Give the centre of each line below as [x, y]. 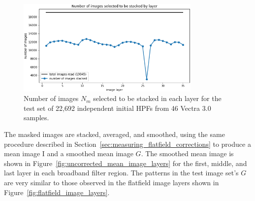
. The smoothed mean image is [187, 153]
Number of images [51, 98]
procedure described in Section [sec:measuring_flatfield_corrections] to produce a [127, 144]
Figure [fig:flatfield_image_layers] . [57, 192]
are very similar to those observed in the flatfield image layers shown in [112, 182]
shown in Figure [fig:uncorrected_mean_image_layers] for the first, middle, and [126, 163]
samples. [36, 117]
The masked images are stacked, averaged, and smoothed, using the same [114, 134]
